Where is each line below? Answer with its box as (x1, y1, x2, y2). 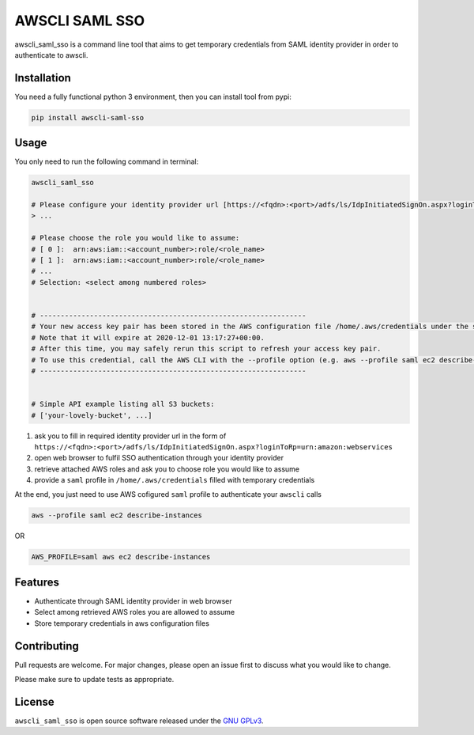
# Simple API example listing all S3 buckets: (31, 400, 215, 409)
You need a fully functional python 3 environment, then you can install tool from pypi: (14, 92, 292, 101)
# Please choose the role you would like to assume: (31, 233, 240, 243)
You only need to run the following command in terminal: (14, 157, 199, 166)
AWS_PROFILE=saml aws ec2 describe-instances (31, 552, 211, 562)
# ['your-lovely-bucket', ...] (31, 411, 153, 419)
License (14, 695, 55, 708)
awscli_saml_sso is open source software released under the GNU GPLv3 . (14, 716, 264, 726)
